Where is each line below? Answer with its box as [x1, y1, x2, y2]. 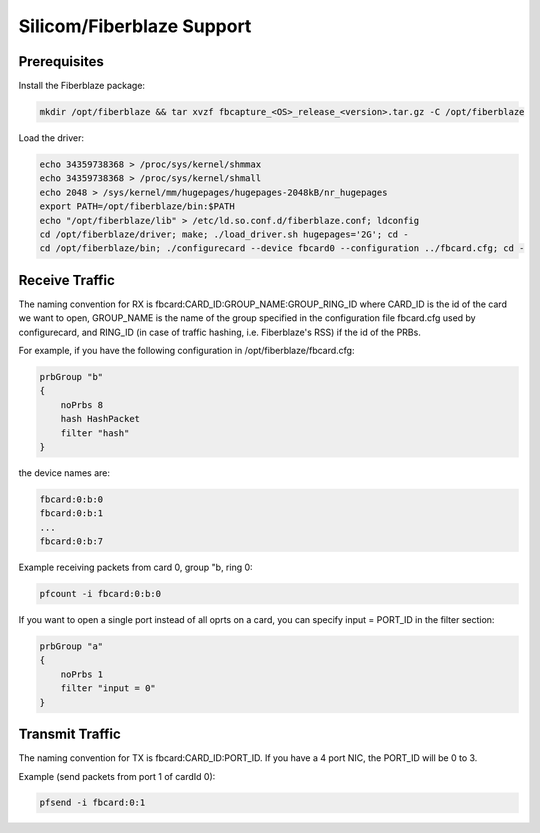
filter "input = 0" [60, 683, 157, 694]
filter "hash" [60, 427, 130, 439]
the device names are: [18, 466, 110, 479]
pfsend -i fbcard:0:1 [39, 797, 146, 809]
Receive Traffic [18, 271, 115, 289]
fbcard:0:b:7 [39, 536, 104, 547]
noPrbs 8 [60, 399, 104, 410]
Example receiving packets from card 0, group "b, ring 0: [18, 561, 254, 574]
